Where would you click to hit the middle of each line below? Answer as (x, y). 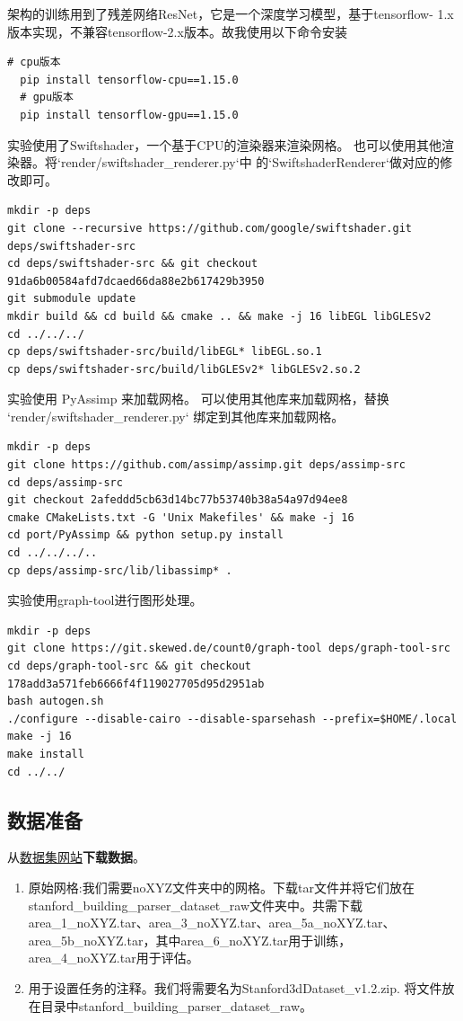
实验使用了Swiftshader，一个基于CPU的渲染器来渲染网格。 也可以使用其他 (225, 144)
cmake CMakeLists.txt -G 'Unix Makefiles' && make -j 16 (181, 517)
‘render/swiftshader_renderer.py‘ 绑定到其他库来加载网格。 (176, 416)
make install (46, 754)
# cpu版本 (34, 62)
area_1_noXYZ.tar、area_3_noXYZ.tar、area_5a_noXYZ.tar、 (212, 923)
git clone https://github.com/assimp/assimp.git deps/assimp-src (206, 465)
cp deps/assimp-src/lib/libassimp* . (120, 570)
